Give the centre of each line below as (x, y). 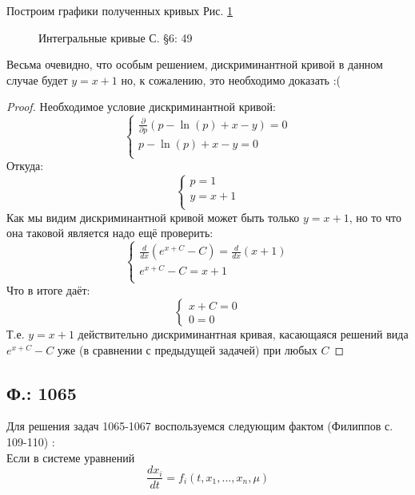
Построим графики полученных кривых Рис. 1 (120, 10)
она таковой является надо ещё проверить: (110, 233)
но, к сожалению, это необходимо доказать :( (231, 79)
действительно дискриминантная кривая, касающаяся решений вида (243, 334)
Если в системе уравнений (71, 457)
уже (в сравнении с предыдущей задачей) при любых (187, 349)
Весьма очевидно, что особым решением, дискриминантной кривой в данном (195, 64)
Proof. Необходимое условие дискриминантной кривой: (141, 107)
